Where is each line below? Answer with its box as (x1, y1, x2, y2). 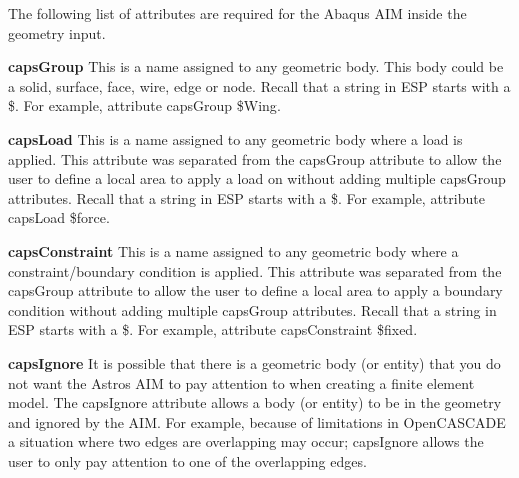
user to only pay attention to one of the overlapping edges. (8, 450, 367, 471)
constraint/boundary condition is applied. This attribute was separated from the (8, 260, 502, 281)
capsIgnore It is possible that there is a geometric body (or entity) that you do (8, 352, 501, 373)
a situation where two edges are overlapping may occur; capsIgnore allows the (8, 431, 484, 452)
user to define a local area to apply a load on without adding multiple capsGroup (8, 168, 506, 189)
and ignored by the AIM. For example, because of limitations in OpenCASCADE (8, 411, 506, 432)
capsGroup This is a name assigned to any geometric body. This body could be (8, 56, 504, 77)
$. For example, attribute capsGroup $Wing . (8, 95, 281, 116)
